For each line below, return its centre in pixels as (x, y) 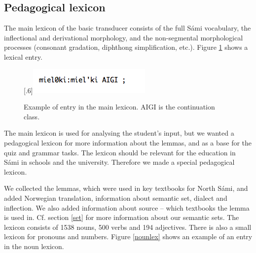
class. (32, 116)
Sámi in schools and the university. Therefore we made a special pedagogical (119, 162)
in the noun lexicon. (34, 246)
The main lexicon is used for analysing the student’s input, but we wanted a (119, 133)
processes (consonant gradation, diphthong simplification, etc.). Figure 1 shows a (126, 47)
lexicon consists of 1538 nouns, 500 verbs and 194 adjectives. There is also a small (128, 227)
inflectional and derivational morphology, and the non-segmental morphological (124, 37)
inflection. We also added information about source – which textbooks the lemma (127, 207)
